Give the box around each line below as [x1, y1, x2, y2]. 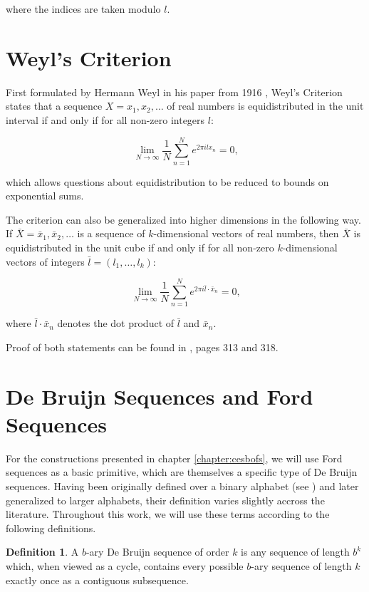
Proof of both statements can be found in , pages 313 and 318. [6, 339, 279, 354]
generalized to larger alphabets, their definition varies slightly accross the [6, 492, 325, 507]
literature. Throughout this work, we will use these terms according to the [6, 507, 330, 521]
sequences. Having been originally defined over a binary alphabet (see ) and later [6, 479, 359, 493]
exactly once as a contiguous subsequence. [6, 572, 189, 587]
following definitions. [6, 520, 96, 535]
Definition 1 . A [6, 544, 79, 559]
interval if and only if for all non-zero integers [6, 112, 205, 127]
